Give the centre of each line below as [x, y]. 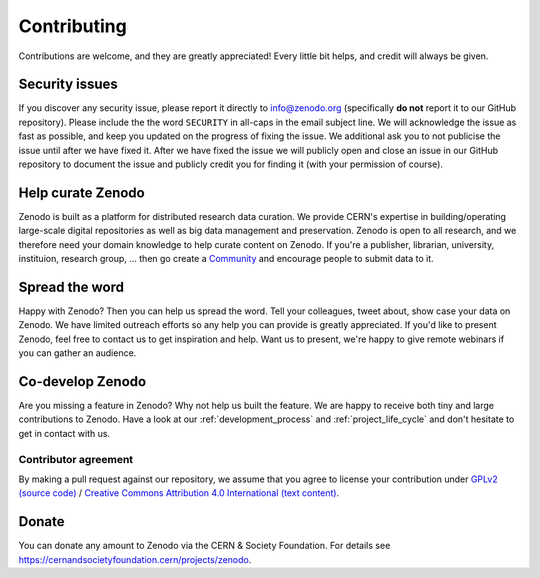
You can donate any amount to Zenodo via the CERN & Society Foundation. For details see [204, 546]
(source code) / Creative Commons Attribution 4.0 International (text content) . [179, 493]
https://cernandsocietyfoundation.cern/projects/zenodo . [135, 559]
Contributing [72, 26]
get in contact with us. [64, 433]
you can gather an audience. [77, 353]
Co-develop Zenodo [82, 381]
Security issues [68, 84]
